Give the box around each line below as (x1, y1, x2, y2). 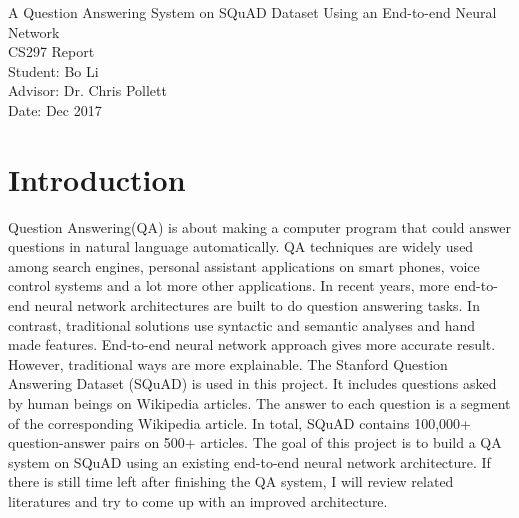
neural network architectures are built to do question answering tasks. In (34, 295, 480, 316)
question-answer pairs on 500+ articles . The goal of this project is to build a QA (8, 432, 502, 453)
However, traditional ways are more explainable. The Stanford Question (8, 353, 448, 374)
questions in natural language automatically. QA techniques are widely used (8, 236, 474, 257)
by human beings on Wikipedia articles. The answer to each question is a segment (8, 393, 511, 414)
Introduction (8, 158, 186, 199)
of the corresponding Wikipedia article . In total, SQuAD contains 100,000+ (8, 412, 471, 433)
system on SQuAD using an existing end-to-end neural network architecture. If (8, 451, 491, 472)
